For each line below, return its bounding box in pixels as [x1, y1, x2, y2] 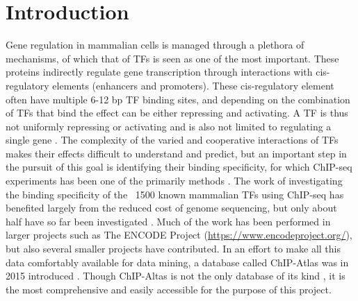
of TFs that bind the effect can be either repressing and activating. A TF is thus [6, 105, 348, 120]
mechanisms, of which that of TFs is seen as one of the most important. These [6, 51, 339, 65]
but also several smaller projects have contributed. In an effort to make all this [6, 241, 341, 256]
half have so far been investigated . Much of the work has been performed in [6, 214, 331, 228]
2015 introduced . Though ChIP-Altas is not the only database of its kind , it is [6, 268, 345, 283]
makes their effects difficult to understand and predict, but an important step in [6, 146, 347, 160]
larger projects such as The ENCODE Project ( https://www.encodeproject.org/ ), [6, 227, 352, 242]
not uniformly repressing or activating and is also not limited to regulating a [6, 119, 332, 133]
